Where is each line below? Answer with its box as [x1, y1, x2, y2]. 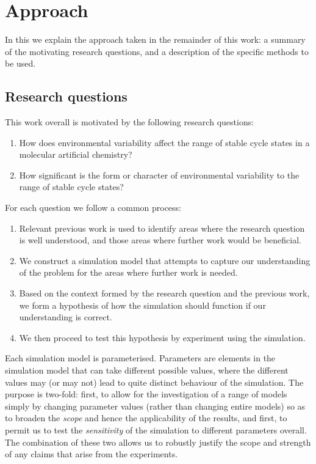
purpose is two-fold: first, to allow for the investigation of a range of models [5, 388, 287, 400]
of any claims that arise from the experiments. [5, 447, 178, 460]
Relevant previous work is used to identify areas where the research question [19, 221, 305, 234]
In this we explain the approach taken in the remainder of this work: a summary [5, 33, 306, 46]
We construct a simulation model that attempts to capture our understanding [19, 254, 311, 267]
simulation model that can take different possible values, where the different [5, 364, 289, 377]
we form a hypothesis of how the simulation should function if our [19, 298, 266, 311]
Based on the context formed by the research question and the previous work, [19, 287, 310, 300]
